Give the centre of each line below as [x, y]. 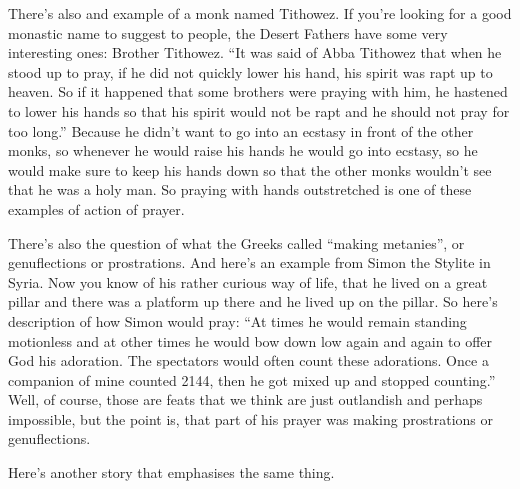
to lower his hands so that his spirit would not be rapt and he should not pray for [259, 110]
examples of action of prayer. [96, 208]
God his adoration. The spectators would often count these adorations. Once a [248, 360]
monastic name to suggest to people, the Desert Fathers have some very [228, 32]
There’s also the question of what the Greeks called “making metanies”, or [236, 242]
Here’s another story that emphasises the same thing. [171, 472]
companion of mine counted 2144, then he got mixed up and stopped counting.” [252, 379]
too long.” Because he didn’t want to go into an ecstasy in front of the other [241, 130]
